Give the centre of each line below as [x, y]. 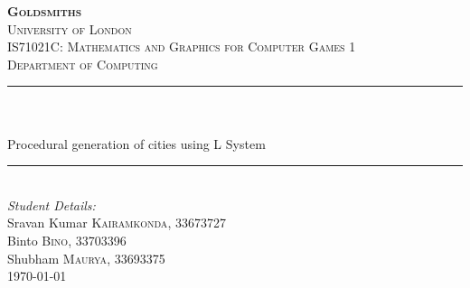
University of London [70, 28]
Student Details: [52, 204]
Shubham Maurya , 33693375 [86, 258]
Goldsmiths [45, 11]
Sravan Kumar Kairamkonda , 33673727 [117, 223]
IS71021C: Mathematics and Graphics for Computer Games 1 [182, 46]
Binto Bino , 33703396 [67, 240]
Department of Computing [83, 64]
